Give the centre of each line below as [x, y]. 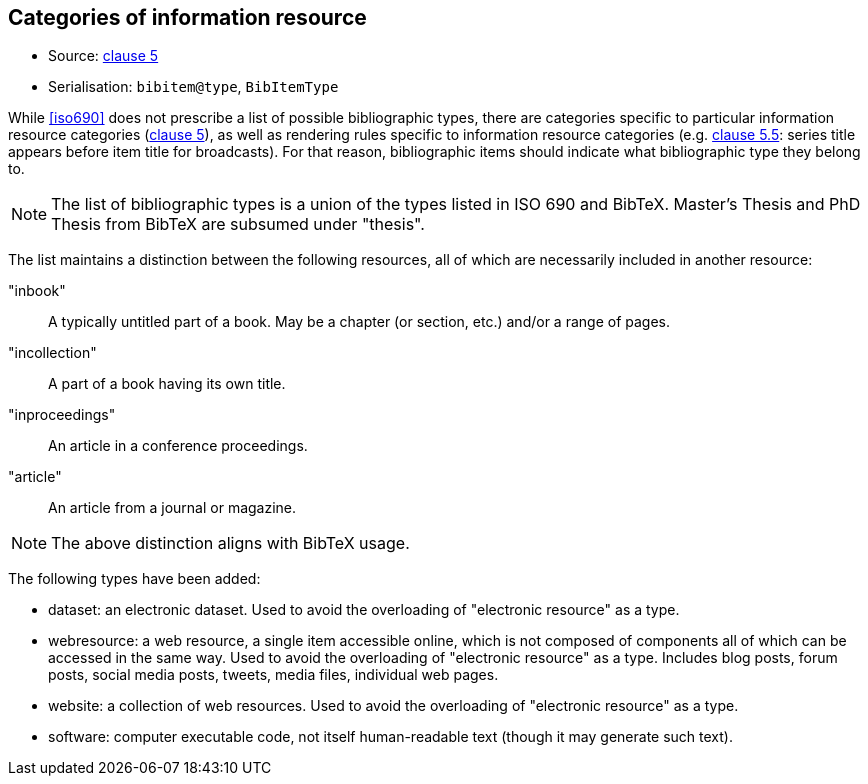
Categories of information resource [187, 17]
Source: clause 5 [103, 56]
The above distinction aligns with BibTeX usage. [230, 543]
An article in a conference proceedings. [178, 446]
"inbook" [37, 291]
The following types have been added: [134, 579]
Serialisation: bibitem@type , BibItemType [193, 87]
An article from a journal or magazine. [172, 508]
